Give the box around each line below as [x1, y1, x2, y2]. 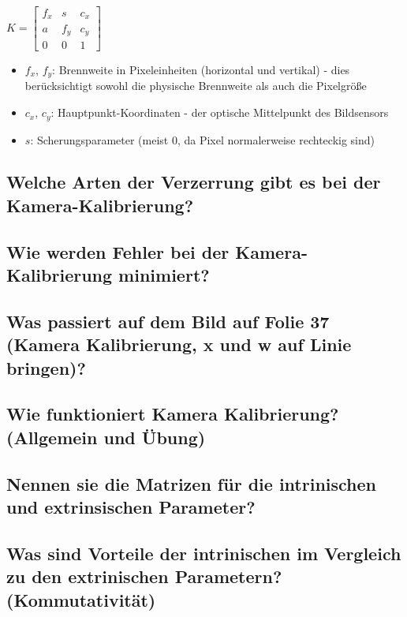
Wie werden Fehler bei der [6, 239, 230, 264]
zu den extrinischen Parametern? [6, 564, 282, 589]
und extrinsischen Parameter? [6, 494, 256, 518]
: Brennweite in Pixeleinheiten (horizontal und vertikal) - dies [52, 62, 350, 77]
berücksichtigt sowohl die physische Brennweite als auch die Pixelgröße [24, 77, 367, 94]
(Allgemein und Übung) [6, 424, 206, 449]
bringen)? [6, 355, 86, 380]
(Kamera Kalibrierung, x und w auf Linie [6, 332, 352, 357]
